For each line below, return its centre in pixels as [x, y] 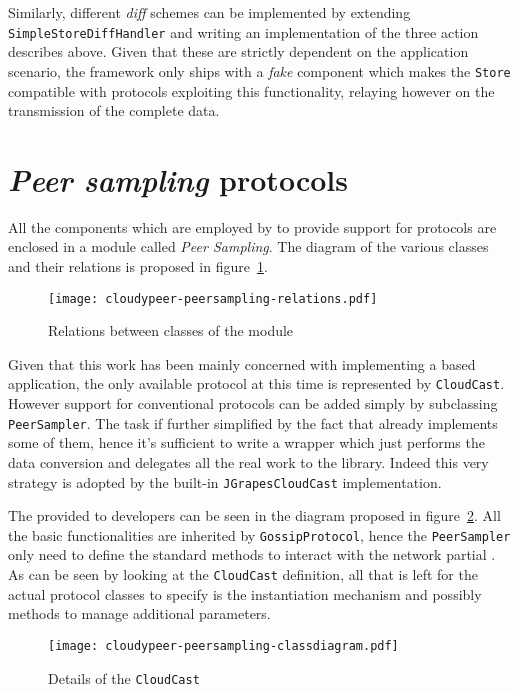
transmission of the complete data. [114, 110]
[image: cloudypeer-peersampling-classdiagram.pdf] [223, 645]
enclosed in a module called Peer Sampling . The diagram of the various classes [248, 246]
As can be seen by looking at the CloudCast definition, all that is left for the [243, 574]
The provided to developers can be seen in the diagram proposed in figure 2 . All [254, 515]
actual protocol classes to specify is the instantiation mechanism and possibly [245, 593]
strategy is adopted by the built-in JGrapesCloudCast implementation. [225, 481]
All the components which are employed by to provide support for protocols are [252, 226]
